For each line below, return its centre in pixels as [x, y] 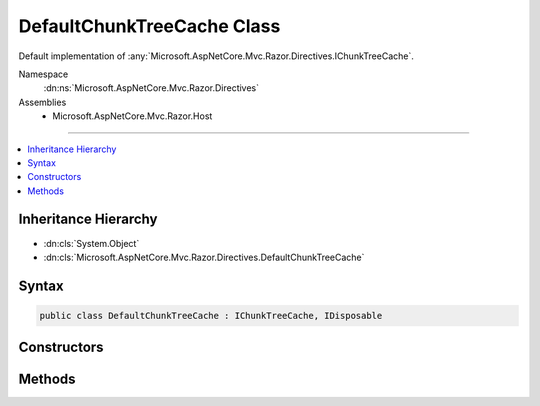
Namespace [43, 74]
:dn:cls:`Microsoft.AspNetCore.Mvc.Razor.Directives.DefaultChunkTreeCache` [204, 257]
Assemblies [42, 102]
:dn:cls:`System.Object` [91, 243]
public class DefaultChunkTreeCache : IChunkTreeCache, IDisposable [211, 315]
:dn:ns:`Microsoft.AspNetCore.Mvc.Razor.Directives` [151, 88]
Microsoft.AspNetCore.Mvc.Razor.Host [132, 116]
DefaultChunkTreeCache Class [149, 26]
